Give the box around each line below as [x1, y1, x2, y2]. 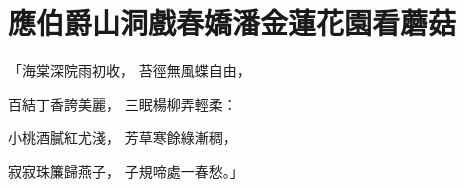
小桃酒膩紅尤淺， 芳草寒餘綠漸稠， [8, 127, 237, 148]
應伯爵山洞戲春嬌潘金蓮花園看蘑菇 [8, 2, 457, 43]
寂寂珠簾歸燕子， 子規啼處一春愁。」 [8, 160, 244, 181]
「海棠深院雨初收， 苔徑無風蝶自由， [8, 60, 251, 81]
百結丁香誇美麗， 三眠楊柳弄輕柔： [8, 93, 237, 114]
